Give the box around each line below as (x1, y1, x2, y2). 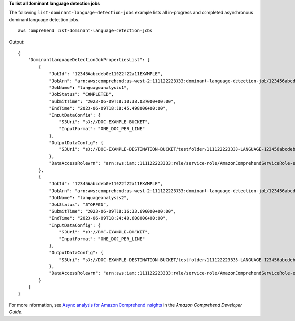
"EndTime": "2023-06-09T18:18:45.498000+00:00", (49, 106, 168, 111)
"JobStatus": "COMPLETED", (49, 91, 114, 97)
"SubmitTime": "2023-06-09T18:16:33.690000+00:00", (49, 208, 177, 214)
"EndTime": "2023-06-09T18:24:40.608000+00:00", (49, 215, 168, 221)
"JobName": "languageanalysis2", (49, 195, 130, 201)
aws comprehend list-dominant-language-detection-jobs (18, 28, 153, 34)
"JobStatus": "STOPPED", (49, 202, 109, 207)
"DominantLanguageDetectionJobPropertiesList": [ (28, 57, 150, 63)
